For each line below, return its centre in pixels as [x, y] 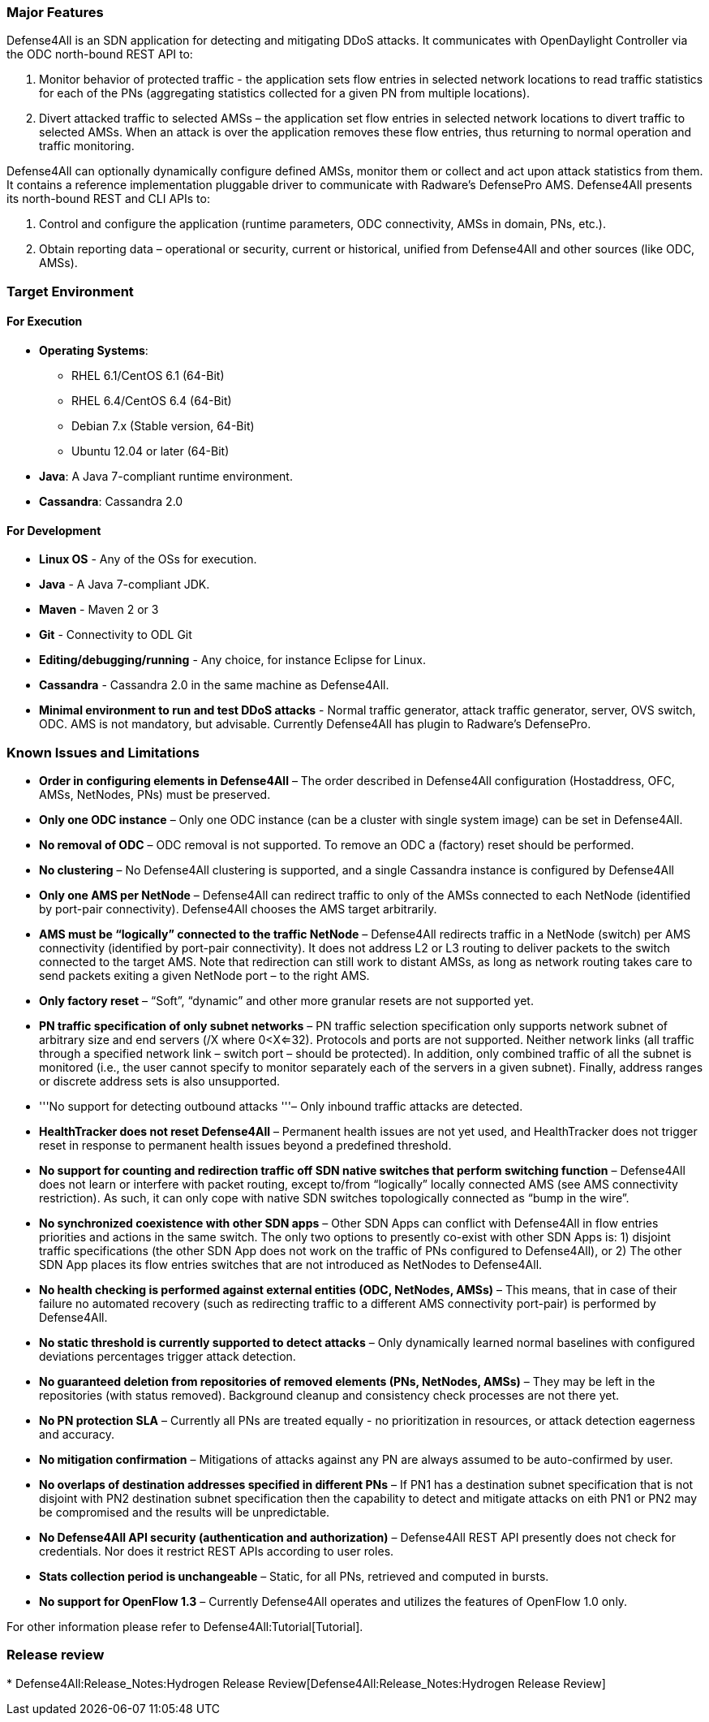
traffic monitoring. [87, 146]
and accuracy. [77, 1434]
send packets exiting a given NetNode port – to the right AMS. [204, 975]
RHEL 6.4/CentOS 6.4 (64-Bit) [152, 400]
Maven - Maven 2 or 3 [99, 610]
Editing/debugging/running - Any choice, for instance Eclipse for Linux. [232, 660]
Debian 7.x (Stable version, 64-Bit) [163, 425]
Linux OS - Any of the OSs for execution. [148, 559]
